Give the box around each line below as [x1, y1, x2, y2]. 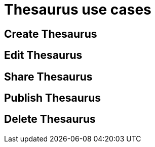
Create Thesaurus [4, 27, 97, 40]
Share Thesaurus [4, 70, 93, 83]
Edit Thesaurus [4, 49, 83, 62]
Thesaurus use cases [4, 1, 151, 18]
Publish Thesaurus [4, 92, 101, 105]
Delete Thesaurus [4, 113, 96, 126]
